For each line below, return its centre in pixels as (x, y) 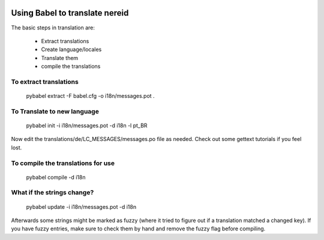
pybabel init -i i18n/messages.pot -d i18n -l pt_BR (87, 125)
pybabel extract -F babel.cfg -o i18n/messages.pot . (91, 96)
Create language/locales (71, 49)
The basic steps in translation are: (53, 28)
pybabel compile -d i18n (56, 177)
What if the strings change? (52, 193)
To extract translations (45, 82)
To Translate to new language (55, 111)
